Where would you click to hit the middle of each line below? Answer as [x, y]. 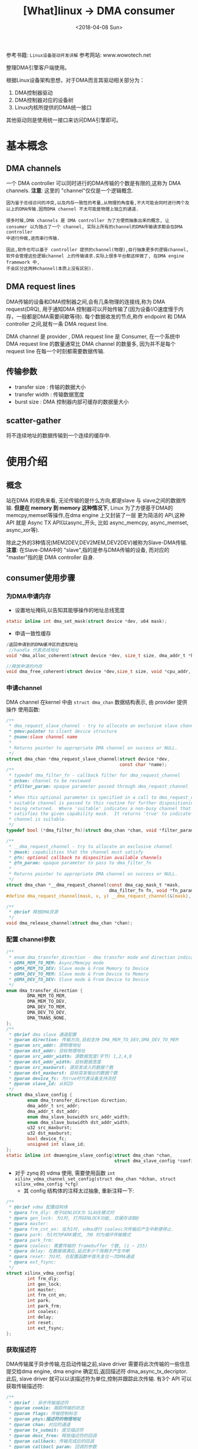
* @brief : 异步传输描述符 [39, 1403]
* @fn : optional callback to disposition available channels [85, 857]
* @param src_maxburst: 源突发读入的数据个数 [61, 1067]
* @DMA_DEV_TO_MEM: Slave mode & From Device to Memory [79, 974]
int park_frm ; [44, 1306]
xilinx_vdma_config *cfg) [46, 1184]
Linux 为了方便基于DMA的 [141, 508]
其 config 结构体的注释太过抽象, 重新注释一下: [79, 1190]
